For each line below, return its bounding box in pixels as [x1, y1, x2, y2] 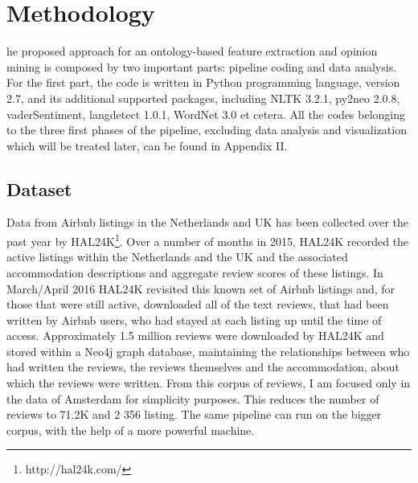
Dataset [6, 176, 72, 201]
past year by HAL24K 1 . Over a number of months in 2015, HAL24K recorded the [6, 231, 409, 249]
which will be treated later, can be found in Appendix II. [6, 137, 288, 153]
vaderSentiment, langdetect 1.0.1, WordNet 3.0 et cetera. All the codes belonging [6, 105, 406, 122]
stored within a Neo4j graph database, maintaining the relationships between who [6, 342, 410, 359]
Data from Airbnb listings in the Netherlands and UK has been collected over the [6, 214, 408, 231]
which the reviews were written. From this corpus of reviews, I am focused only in [6, 375, 411, 391]
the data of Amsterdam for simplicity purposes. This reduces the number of [6, 390, 379, 407]
